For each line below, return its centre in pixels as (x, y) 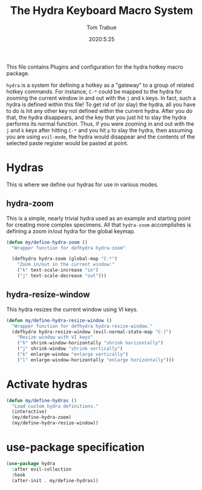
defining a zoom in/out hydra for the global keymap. (71, 231)
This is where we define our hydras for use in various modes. (83, 184)
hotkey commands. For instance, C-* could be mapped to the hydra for (94, 91)
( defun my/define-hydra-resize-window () (59, 320)
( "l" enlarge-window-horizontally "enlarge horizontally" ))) (96, 360)
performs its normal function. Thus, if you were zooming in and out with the (100, 124)
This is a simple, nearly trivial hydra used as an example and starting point (99, 218)
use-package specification (76, 447)
